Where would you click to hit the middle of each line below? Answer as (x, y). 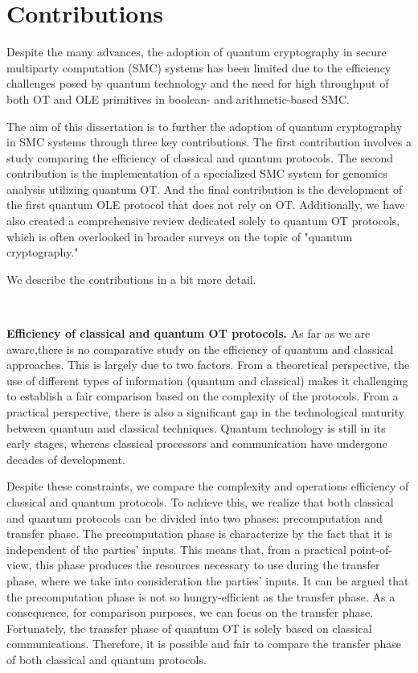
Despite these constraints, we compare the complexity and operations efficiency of (208, 486)
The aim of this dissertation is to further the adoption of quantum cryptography (205, 126)
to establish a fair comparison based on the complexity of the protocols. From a (203, 396)
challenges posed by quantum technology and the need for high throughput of (198, 83)
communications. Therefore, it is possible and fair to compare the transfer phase (204, 644)
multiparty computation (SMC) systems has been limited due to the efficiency (199, 67)
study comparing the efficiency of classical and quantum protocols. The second (200, 157)
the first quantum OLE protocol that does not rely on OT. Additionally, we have (206, 205)
